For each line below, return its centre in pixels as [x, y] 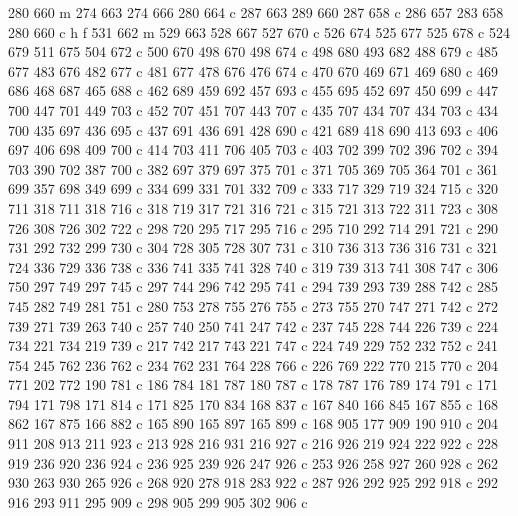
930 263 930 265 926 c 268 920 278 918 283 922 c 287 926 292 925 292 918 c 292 [253, 482]
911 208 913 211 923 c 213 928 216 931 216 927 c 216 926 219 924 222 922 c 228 [253, 443]
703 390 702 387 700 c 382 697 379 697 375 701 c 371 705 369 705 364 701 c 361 [253, 168]
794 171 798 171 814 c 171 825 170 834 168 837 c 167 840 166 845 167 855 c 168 [253, 403]
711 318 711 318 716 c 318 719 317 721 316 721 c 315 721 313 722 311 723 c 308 [253, 207]
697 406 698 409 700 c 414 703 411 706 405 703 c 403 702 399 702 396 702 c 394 [253, 149]
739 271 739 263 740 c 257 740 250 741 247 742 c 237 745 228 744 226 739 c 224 [253, 325]
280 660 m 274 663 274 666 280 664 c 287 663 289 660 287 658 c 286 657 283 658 [256, 12]
